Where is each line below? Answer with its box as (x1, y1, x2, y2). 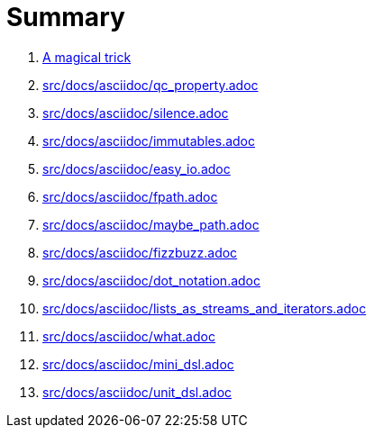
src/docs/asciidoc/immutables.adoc (42, 132, 255, 149)
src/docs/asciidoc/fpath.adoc (42, 188, 218, 204)
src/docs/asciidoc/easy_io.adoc (42, 160, 231, 177)
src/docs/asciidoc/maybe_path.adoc (42, 216, 260, 232)
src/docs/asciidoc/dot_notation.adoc (42, 272, 260, 288)
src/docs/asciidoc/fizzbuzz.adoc (42, 244, 238, 260)
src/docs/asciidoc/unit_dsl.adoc (42, 384, 233, 400)
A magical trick (42, 49, 132, 65)
